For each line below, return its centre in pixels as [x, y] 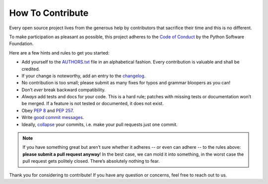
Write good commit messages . [53, 118]
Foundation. [21, 44]
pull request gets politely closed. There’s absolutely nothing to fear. [91, 161]
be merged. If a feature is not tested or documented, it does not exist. [93, 104]
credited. [31, 69]
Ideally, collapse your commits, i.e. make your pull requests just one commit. [100, 124]
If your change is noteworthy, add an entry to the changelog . [84, 76]
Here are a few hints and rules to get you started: [59, 53]
